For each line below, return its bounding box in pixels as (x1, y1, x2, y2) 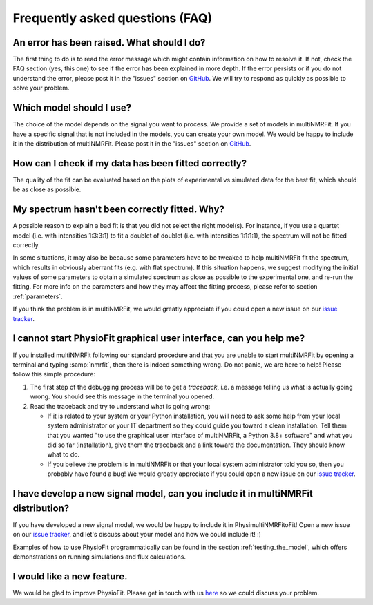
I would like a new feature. (12, 570, 128, 582)
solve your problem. (12, 84, 70, 93)
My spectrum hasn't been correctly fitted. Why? (12, 204, 224, 215)
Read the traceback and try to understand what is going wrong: (30, 402, 211, 410)
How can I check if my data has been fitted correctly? (12, 157, 247, 169)
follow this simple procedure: (12, 370, 96, 378)
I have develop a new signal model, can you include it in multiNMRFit (12, 488, 314, 500)
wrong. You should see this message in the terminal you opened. (30, 392, 215, 401)
